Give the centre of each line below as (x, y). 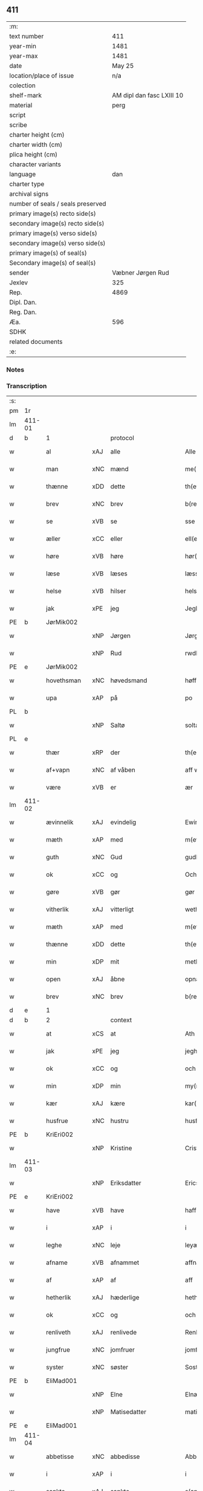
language (23, 174)
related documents (36, 341)
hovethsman (64, 680)
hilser (118, 591)
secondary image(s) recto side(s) (57, 223)
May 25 (123, 65)
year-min (23, 46)
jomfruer (122, 1350)
